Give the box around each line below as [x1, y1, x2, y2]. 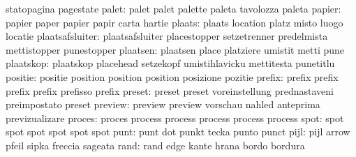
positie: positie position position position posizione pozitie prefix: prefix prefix [6, 69, 339, 84]
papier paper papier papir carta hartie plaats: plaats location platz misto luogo [6, 15, 343, 29]
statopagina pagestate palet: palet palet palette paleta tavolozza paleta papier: [6, 1, 341, 15]
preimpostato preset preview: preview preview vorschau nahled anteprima [6, 97, 320, 112]
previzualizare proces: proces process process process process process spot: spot [6, 110, 344, 125]
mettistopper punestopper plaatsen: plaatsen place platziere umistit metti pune [6, 42, 345, 57]
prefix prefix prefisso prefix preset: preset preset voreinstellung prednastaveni [6, 83, 334, 98]
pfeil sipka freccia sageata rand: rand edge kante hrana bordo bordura [6, 137, 305, 152]
